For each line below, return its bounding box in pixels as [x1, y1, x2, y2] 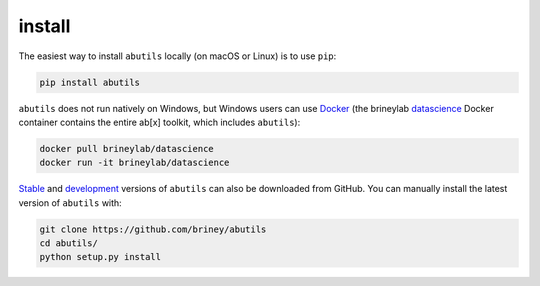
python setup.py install [39, 251, 162, 263]
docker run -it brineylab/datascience [39, 157, 230, 169]
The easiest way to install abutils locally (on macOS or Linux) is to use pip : [18, 50, 337, 62]
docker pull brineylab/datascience [39, 143, 214, 154]
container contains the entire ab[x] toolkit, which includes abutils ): [18, 116, 301, 128]
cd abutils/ [39, 238, 99, 249]
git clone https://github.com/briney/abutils [39, 223, 267, 235]
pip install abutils [39, 76, 140, 88]
